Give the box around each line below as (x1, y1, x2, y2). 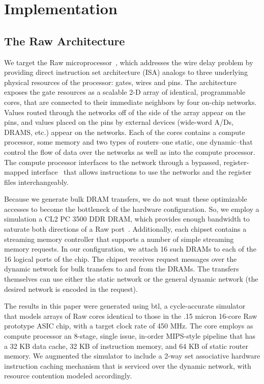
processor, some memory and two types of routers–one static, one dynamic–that (4, 136, 253, 147)
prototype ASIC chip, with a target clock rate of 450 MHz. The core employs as (4, 320, 253, 331)
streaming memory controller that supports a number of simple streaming (4, 233, 234, 244)
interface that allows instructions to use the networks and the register (31, 167, 252, 177)
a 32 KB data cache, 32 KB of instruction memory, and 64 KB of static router (4, 340, 248, 351)
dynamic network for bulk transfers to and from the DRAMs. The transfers (4, 263, 239, 274)
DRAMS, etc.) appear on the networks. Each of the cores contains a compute (4, 126, 245, 137)
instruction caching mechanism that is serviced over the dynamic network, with (4, 360, 251, 371)
